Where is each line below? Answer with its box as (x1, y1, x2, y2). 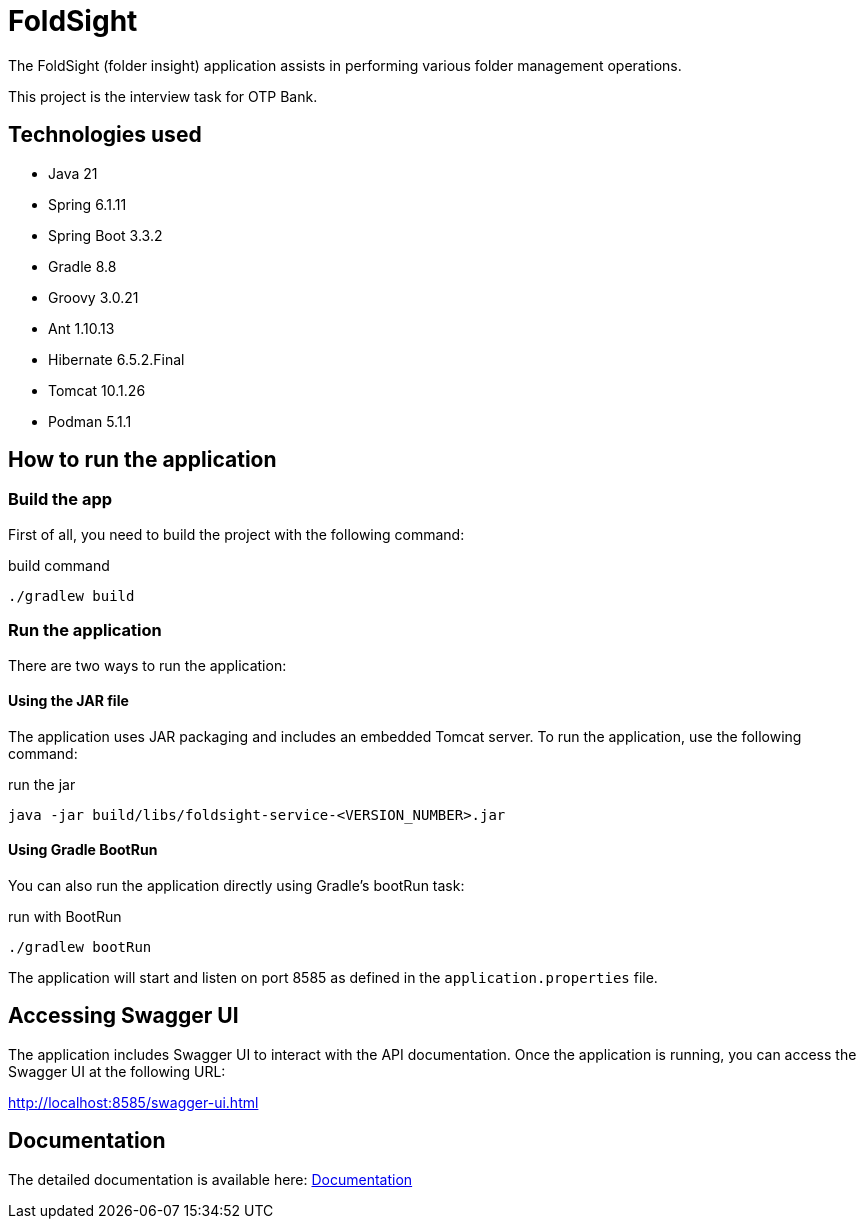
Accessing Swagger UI (8, 1003, 239, 1029)
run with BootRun (8, 908, 122, 925)
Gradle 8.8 (48, 257, 117, 275)
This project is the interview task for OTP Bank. (8, 87, 318, 105)
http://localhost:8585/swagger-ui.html (8, 1093, 259, 1111)
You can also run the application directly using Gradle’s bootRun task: (8, 877, 465, 894)
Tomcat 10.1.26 (48, 381, 146, 399)
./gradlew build (8, 587, 135, 604)
